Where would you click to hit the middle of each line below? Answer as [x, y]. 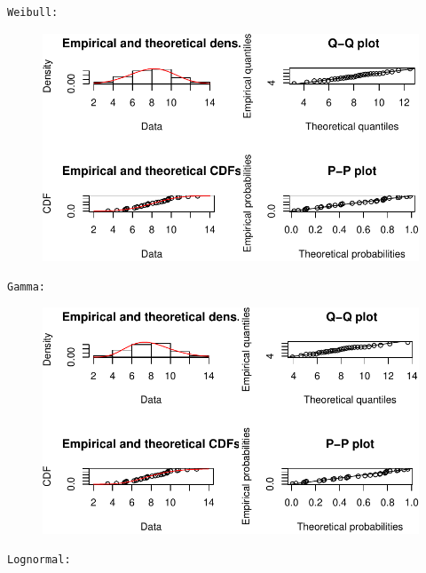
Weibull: [33, 12]
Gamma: [26, 286]
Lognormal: [39, 559]
